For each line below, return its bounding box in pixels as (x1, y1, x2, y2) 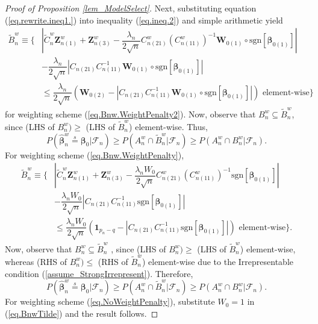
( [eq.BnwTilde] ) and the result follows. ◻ (5, 307, 158, 319)
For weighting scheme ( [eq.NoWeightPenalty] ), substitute (5, 295, 215, 308)
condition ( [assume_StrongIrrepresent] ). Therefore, (5, 267, 193, 279)
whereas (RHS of (5, 255, 67, 267)
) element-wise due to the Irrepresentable (142, 255, 293, 267)
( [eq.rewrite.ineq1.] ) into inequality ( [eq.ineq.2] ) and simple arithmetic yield (5, 13, 283, 26)
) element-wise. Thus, (129, 120, 208, 132)
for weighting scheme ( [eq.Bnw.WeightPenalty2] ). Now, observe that (5, 107, 256, 120)
